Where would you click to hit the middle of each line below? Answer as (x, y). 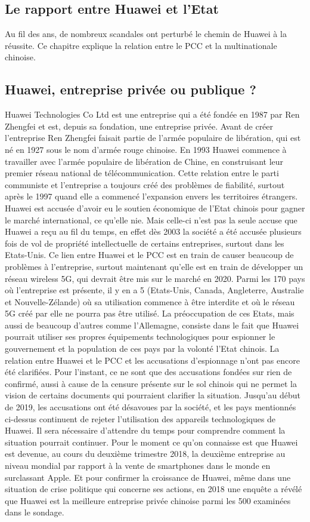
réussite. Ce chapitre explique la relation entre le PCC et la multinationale (141, 45)
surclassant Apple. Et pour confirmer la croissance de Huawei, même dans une (148, 477)
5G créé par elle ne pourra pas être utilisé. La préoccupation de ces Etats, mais (150, 313)
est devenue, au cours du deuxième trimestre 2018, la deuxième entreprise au (145, 454)
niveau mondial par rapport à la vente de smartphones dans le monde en (138, 465)
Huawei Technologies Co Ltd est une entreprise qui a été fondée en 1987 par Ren (152, 114)
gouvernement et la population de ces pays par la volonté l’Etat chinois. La (142, 348)
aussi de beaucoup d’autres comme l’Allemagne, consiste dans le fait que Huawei (152, 325)
